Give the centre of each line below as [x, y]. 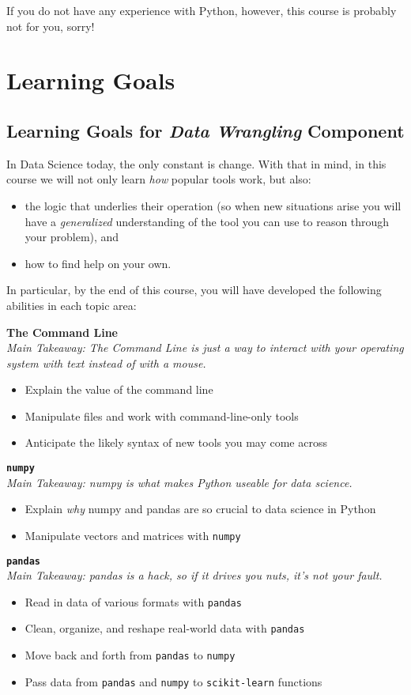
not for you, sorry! [51, 26]
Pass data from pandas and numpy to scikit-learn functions [173, 681]
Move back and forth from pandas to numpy [130, 655]
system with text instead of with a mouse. [106, 363]
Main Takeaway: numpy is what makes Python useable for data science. [179, 482]
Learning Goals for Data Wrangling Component [205, 130]
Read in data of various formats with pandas [133, 601]
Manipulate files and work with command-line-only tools [162, 415]
